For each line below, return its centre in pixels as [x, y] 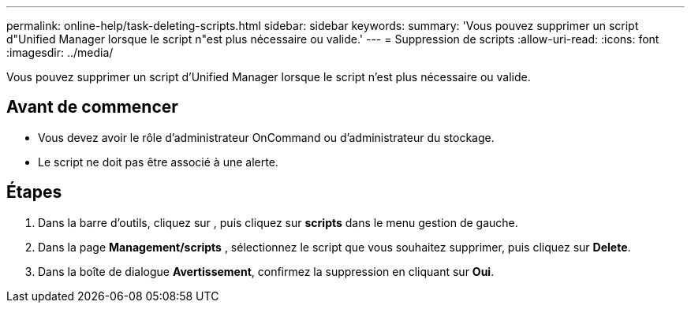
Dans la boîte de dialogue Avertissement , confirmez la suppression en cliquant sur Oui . [266, 271]
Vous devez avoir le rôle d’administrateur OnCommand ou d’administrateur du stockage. [266, 137]
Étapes [34, 192]
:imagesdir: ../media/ [60, 52]
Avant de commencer [92, 107]
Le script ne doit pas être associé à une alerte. [158, 162]
